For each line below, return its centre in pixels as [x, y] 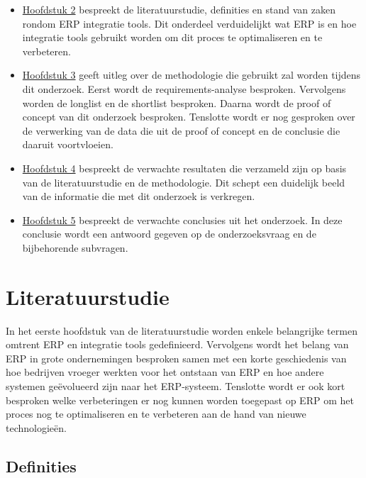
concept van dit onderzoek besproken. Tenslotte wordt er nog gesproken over [189, 117]
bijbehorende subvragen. [75, 247]
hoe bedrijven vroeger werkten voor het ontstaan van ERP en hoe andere [165, 372]
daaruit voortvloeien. [68, 144]
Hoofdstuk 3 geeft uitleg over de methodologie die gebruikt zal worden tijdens [192, 75]
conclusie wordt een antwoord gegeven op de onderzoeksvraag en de [169, 234]
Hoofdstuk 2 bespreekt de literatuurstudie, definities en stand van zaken [179, 9]
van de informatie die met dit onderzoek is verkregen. [139, 196]
